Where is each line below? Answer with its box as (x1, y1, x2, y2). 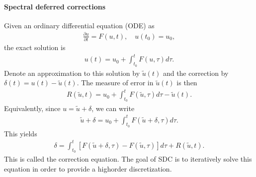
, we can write (91, 103, 135, 113)
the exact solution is (4, 42, 66, 53)
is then (176, 77, 197, 88)
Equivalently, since (4, 103, 61, 113)
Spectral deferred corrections (4, 1, 106, 11)
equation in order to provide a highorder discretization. (4, 163, 172, 174)
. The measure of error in (77, 77, 154, 88)
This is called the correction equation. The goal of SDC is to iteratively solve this (4, 154, 252, 164)
